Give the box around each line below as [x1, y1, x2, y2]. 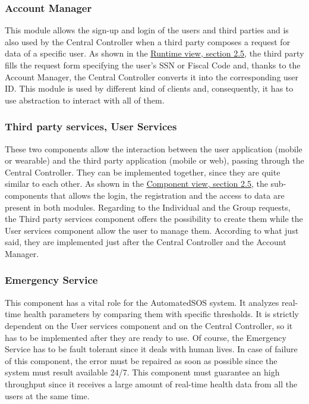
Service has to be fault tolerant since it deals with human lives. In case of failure [5, 343, 298, 355]
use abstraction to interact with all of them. [5, 93, 165, 106]
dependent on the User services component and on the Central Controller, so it [5, 319, 293, 331]
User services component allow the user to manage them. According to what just [5, 224, 299, 236]
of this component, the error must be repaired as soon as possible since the [5, 354, 278, 367]
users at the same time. [5, 389, 90, 402]
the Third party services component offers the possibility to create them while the [5, 212, 303, 225]
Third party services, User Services [5, 119, 177, 134]
